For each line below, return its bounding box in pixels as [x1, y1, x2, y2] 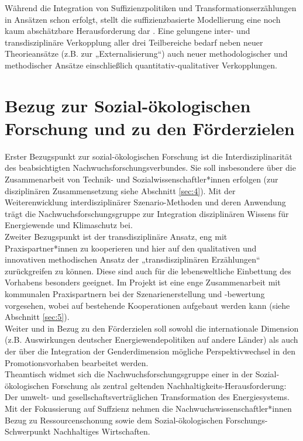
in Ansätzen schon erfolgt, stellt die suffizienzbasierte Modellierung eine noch [5, 13, 281, 25]
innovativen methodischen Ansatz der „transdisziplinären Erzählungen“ [5, 253, 260, 266]
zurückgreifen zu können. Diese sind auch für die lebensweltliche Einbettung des [5, 264, 291, 277]
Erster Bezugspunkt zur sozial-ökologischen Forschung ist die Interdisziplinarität [5, 150, 292, 162]
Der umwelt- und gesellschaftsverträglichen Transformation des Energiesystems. [5, 391, 290, 403]
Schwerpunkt [5, 425, 51, 437]
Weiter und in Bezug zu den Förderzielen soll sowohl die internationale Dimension [5, 322, 299, 334]
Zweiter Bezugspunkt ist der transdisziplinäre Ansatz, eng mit [5, 230, 228, 243]
